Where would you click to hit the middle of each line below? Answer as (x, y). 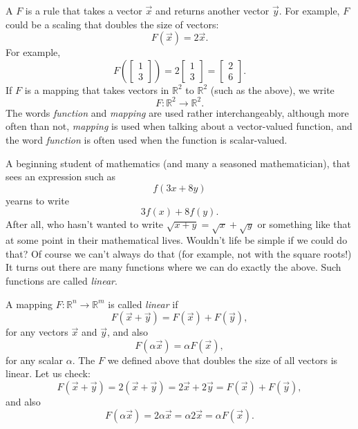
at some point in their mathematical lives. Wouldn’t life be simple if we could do (177, 240)
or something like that (304, 224)
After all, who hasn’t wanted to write (85, 224)
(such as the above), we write (272, 89)
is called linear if (143, 304)
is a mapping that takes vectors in (97, 89)
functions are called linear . (62, 280)
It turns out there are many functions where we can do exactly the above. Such (173, 267)
